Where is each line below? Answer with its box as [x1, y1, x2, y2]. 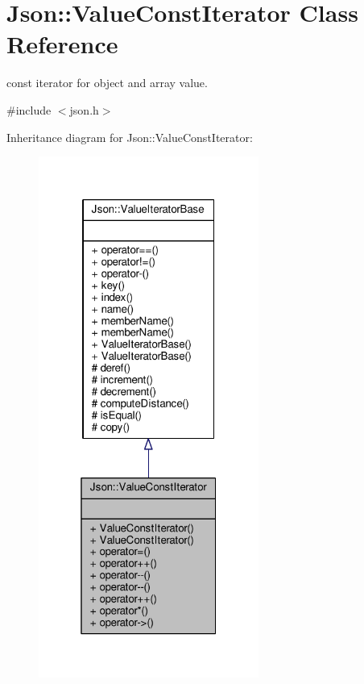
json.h [69, 101, 99, 118]
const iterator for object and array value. [6, 74, 208, 91]
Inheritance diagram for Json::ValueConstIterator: [6, 128, 253, 145]
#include [6, 101, 52, 118]
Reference [6, 27, 118, 60]
